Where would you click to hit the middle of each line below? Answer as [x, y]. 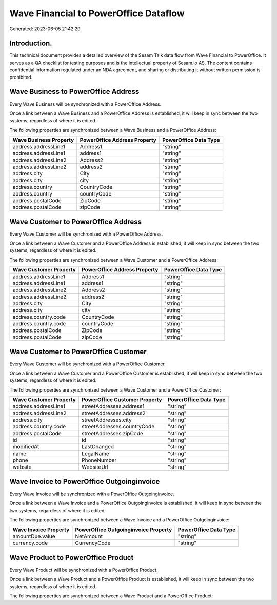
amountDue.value [34, 536]
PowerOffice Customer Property [122, 400]
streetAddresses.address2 [113, 413]
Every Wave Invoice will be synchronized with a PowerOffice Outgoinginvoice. [92, 494]
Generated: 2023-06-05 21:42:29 [45, 29]
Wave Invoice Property [41, 530]
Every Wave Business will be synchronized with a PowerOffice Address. [85, 104]
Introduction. [31, 43]
